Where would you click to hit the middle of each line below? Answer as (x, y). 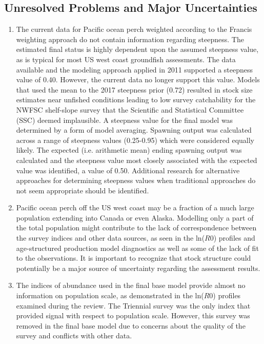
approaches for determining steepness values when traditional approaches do (136, 180)
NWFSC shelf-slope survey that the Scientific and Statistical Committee (130, 109)
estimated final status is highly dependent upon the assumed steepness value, (137, 49)
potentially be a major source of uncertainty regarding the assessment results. (138, 268)
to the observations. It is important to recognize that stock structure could (134, 258)
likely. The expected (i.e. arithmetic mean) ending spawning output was (129, 150)
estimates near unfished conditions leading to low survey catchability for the (136, 99)
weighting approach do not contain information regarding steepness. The (130, 39)
